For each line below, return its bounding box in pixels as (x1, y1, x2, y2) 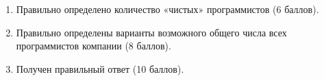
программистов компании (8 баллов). (16, 38, 171, 53)
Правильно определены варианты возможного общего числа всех (16, 25, 287, 39)
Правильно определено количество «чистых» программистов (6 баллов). (16, 2, 319, 16)
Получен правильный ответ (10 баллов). (16, 61, 184, 76)
